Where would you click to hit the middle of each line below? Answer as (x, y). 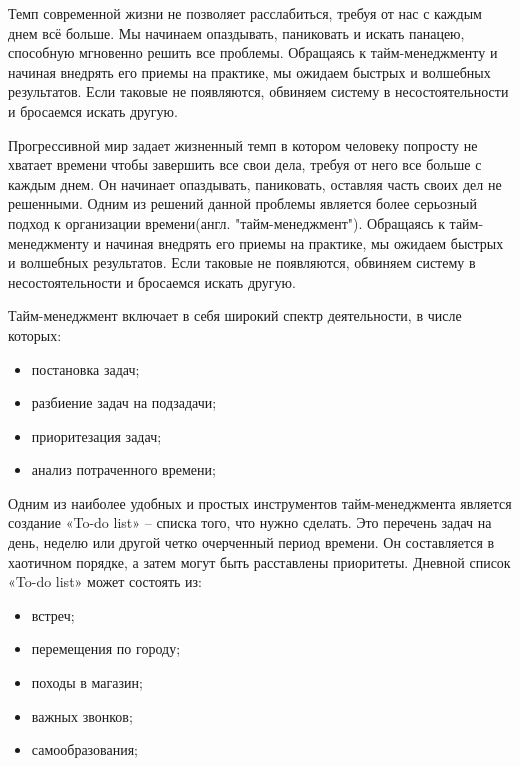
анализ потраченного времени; (123, 469)
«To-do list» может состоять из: (105, 581)
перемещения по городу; (106, 648)
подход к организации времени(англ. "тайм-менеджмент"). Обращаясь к (226, 222)
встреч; (53, 614)
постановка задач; (85, 368)
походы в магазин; (87, 682)
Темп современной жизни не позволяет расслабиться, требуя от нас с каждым (245, 13)
